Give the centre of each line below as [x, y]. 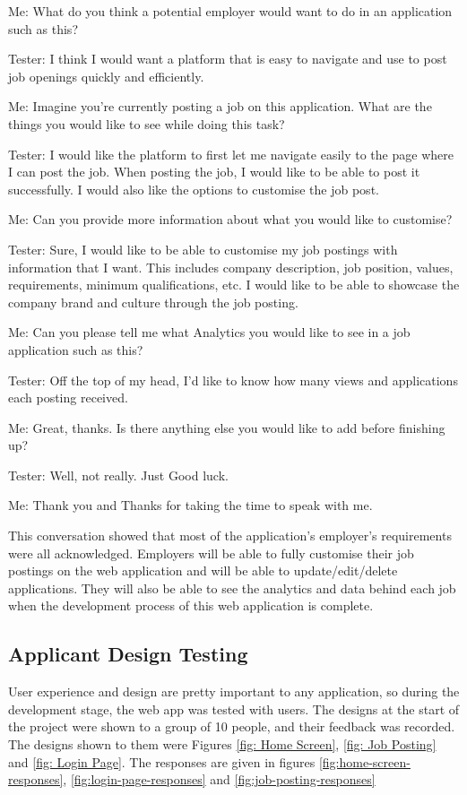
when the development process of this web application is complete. [191, 605]
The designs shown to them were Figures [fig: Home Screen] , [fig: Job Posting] [222, 744]
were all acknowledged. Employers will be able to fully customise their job [211, 553]
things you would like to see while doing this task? [147, 123]
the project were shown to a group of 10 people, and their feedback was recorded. [232, 726]
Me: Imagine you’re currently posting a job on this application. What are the [220, 106]
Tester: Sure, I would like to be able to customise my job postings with [203, 249]
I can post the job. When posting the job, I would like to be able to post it [214, 172]
